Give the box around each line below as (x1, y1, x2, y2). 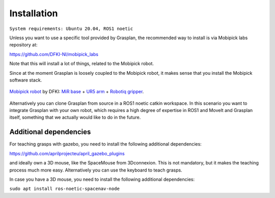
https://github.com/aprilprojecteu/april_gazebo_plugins (9, 150, 125, 156)
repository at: (9, 42, 38, 48)
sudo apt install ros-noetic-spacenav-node (9, 186, 120, 192)
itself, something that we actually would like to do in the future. (9, 115, 141, 121)
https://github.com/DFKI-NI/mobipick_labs (9, 51, 99, 57)
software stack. (9, 77, 42, 83)
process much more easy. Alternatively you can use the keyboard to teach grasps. (9, 167, 183, 173)
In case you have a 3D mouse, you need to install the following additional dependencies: (9, 176, 195, 182)
